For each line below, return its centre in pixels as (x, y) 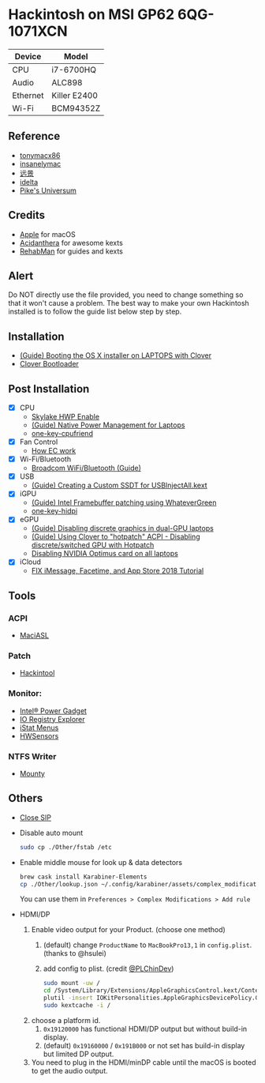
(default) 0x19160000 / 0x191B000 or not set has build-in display (144, 1045)
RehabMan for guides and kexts (71, 251)
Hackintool (37, 673)
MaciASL (34, 636)
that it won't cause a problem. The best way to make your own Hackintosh (129, 303)
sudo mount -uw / (71, 983)
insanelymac (40, 164)
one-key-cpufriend (62, 434)
